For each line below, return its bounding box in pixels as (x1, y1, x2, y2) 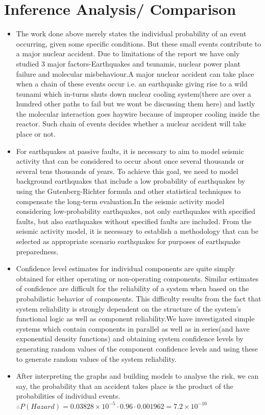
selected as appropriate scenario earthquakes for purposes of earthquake (16, 236, 240, 246)
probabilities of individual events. (16, 390, 121, 401)
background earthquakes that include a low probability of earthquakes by (16, 176, 246, 186)
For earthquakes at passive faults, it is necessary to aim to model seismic (16, 145, 244, 156)
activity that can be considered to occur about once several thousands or (16, 156, 244, 166)
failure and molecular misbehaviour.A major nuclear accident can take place (16, 68, 254, 79)
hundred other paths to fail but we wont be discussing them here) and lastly (16, 98, 255, 109)
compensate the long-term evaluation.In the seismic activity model (16, 195, 225, 206)
